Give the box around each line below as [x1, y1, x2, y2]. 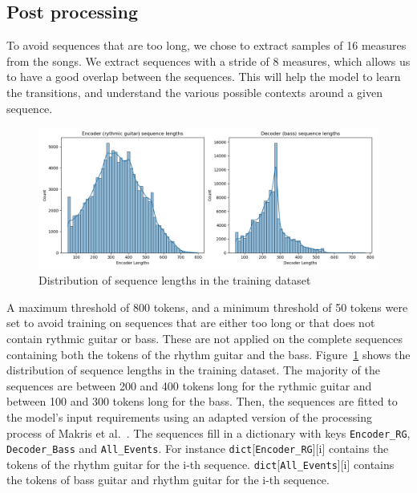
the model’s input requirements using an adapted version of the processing [6, 408, 373, 425]
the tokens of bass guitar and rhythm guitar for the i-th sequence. [6, 471, 330, 488]
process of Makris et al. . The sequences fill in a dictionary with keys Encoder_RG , [6, 424, 411, 441]
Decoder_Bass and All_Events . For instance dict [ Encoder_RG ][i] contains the [6, 440, 389, 457]
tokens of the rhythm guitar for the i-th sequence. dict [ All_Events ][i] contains [6, 455, 395, 472]
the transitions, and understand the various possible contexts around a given [6, 83, 383, 100]
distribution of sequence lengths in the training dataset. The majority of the [6, 362, 380, 378]
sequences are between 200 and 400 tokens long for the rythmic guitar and [6, 377, 372, 394]
